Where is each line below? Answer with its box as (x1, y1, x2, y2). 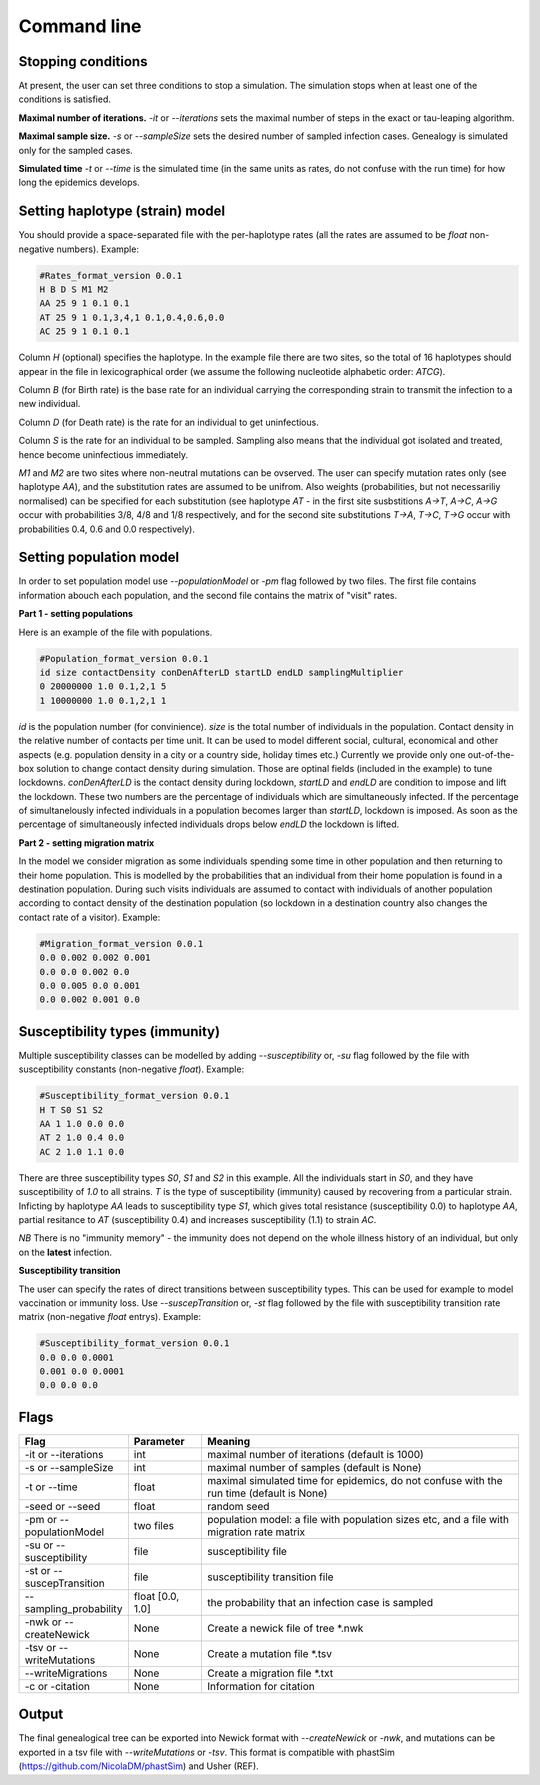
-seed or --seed (24, 1499, 101, 1513)
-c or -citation (24, 1679, 90, 1693)
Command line (18, 15, 142, 37)
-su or (24, 1538, 54, 1552)
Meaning (206, 1434, 250, 1448)
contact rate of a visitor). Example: (18, 911, 161, 923)
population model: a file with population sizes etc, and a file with (206, 1512, 510, 1526)
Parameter (133, 1434, 185, 1448)
